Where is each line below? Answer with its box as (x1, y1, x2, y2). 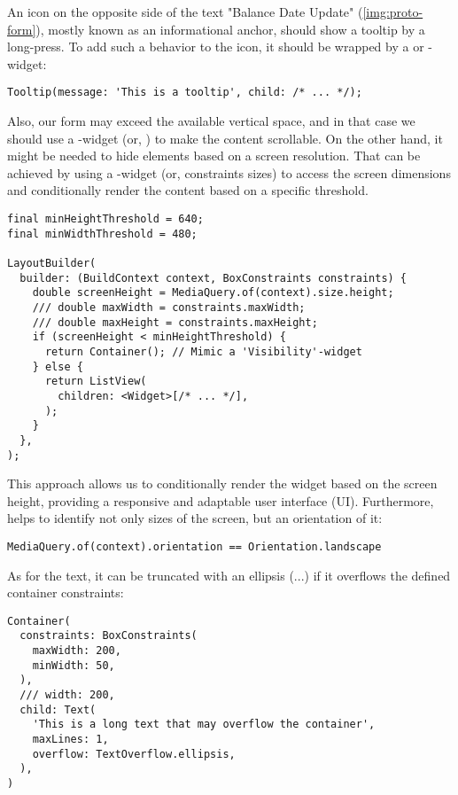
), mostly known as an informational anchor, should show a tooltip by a (35, 19, 425, 38)
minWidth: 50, (32, 659, 115, 672)
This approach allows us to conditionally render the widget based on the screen (7, 474, 438, 493)
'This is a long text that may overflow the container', (32, 718, 376, 731)
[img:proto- (362, 3, 423, 20)
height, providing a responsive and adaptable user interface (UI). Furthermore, (7, 491, 434, 510)
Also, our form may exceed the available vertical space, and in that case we (7, 112, 415, 130)
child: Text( (19, 703, 97, 716)
